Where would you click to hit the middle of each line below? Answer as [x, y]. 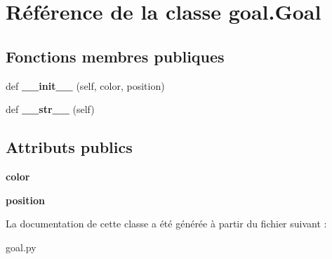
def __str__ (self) [50, 109]
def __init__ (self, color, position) [85, 85]
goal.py [21, 247]
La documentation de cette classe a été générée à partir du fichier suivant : [166, 224]
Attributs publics [69, 147]
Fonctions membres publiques [115, 56]
